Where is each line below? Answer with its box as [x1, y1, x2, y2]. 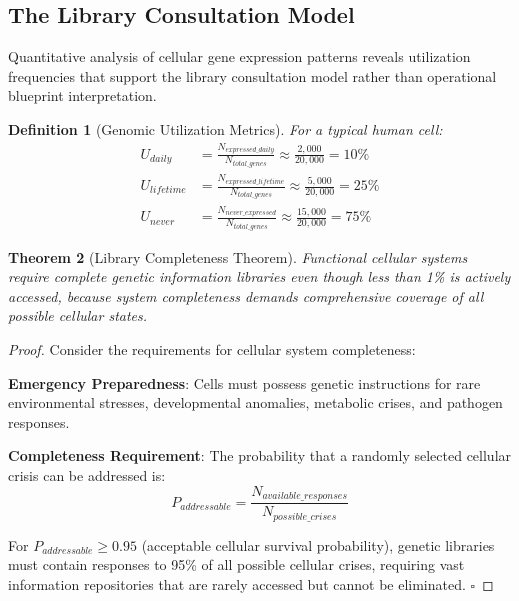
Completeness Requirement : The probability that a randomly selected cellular [8, 445, 512, 466]
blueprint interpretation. [8, 85, 157, 106]
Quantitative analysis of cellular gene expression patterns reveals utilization [8, 46, 471, 67]
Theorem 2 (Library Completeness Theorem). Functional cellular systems [8, 246, 468, 267]
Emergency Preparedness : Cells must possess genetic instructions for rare [8, 372, 481, 393]
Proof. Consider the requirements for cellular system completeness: [8, 339, 416, 360]
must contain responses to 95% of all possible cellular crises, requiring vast [8, 554, 465, 575]
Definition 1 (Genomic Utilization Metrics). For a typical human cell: [8, 118, 443, 139]
